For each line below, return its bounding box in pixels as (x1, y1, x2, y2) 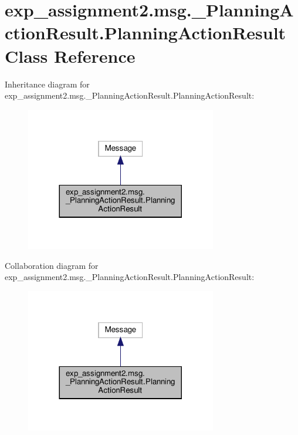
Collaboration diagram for (5, 259, 99, 271)
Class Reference (5, 43, 136, 68)
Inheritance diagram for (5, 77, 90, 90)
